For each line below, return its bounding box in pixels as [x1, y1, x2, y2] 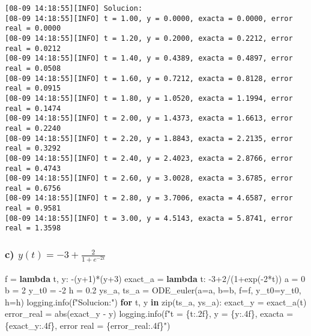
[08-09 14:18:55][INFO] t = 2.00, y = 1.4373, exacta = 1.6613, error [5, 114, 293, 123]
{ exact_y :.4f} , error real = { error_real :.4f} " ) [5, 319, 171, 331]
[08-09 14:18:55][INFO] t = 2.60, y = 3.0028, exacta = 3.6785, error [5, 174, 293, 183]
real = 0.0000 [5, 24, 61, 33]
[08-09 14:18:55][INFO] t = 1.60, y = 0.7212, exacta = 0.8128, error [5, 74, 293, 83]
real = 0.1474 [5, 104, 61, 113]
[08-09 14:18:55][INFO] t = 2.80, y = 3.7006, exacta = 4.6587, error [5, 194, 293, 203]
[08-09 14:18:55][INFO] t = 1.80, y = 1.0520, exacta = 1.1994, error [5, 94, 293, 103]
